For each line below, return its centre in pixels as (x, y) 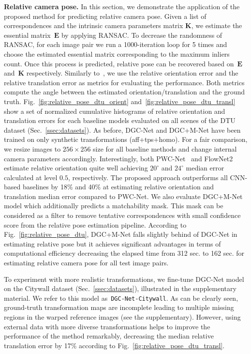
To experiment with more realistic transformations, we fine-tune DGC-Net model (124, 279)
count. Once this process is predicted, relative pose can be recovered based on (119, 63)
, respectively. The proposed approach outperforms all (148, 177)
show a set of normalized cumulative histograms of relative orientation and (115, 111)
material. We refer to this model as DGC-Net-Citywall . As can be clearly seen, (121, 298)
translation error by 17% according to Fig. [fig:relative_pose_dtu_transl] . (114, 345)
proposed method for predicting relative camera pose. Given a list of (105, 16)
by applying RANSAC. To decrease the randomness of (142, 35)
